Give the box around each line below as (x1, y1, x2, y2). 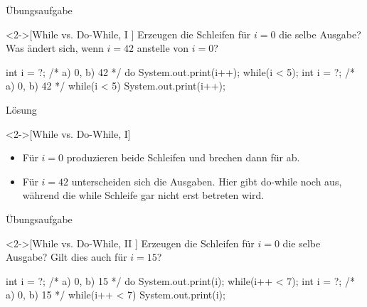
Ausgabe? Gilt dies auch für (6, 249, 127, 264)
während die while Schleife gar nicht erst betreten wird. (22, 188, 265, 203)
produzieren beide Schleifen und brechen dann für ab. (66, 150, 300, 165)
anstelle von (137, 41, 189, 55)
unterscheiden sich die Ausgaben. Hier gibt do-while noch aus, (71, 173, 342, 188)
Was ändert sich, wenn (6, 41, 104, 55)
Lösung (6, 102, 37, 117)
